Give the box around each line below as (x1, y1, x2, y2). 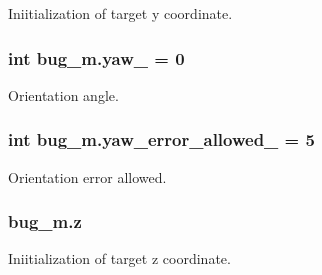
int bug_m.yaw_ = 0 (8, 45, 185, 70)
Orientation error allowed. (8, 166, 167, 187)
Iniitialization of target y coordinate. (8, 3, 233, 23)
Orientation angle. (8, 84, 119, 105)
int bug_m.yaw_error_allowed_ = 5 (8, 127, 315, 152)
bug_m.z (8, 209, 82, 234)
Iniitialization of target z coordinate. (8, 248, 231, 269)
